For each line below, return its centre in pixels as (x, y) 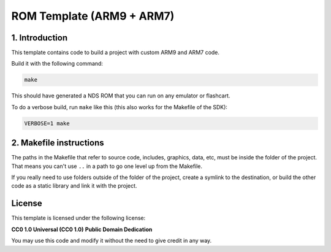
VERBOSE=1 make (47, 123)
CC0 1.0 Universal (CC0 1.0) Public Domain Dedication (82, 229)
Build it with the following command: (57, 64)
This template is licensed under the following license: (78, 218)
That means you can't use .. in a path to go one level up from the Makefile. (107, 166)
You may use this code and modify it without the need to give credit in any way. (112, 241)
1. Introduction (39, 38)
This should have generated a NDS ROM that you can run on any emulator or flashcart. (121, 96)
